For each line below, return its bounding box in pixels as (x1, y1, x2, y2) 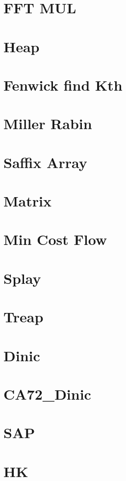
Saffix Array (3, 152, 87, 172)
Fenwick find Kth (3, 74, 123, 95)
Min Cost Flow (3, 229, 107, 249)
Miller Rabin (3, 113, 92, 134)
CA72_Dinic (3, 383, 91, 404)
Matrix (3, 191, 51, 211)
